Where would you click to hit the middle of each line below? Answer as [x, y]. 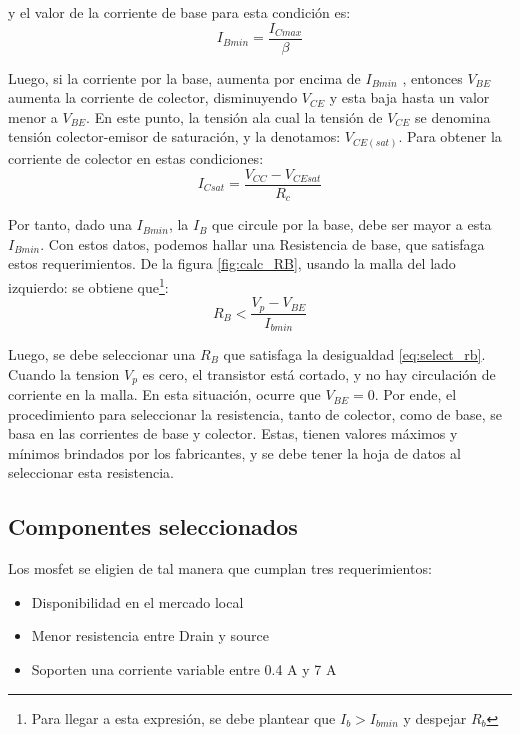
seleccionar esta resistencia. [91, 472]
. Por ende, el [415, 394]
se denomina [453, 116]
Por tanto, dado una [70, 224]
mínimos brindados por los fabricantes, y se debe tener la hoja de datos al [234, 452]
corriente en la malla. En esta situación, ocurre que [164, 394]
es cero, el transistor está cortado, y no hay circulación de [319, 373]
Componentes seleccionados [153, 526]
